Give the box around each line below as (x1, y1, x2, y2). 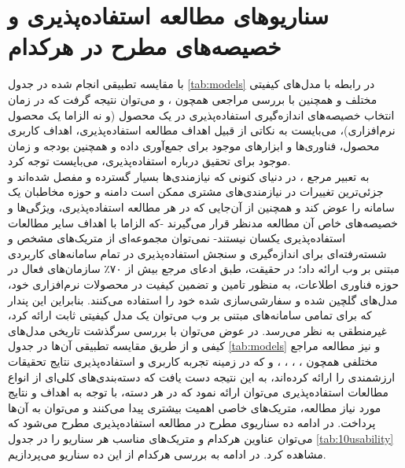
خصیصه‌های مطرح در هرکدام (8, 30, 282, 62)
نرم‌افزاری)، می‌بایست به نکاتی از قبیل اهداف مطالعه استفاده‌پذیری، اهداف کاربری (8, 122, 396, 138)
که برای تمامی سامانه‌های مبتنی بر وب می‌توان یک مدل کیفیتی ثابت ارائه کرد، (8, 307, 372, 323)
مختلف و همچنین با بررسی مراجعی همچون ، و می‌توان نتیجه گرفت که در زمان (8, 90, 377, 107)
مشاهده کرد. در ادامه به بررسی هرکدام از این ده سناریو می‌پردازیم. (8, 445, 326, 462)
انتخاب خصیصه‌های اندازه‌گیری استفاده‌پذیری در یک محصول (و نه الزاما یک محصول (8, 106, 395, 123)
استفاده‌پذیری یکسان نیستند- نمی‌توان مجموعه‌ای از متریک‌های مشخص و (8, 230, 346, 246)
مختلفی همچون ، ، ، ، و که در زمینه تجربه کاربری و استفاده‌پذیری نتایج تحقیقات (8, 353, 378, 369)
